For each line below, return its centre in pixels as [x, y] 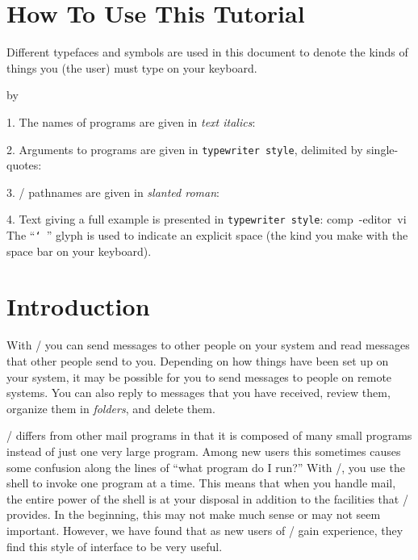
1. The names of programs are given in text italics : [131, 121]
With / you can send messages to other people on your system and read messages [208, 345]
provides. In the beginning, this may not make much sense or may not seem [194, 514]
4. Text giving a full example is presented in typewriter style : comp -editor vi [207, 219]
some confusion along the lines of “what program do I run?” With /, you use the [206, 467]
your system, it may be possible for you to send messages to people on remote [199, 376]
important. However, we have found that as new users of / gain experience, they [205, 530]
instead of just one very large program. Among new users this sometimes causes [204, 451]
